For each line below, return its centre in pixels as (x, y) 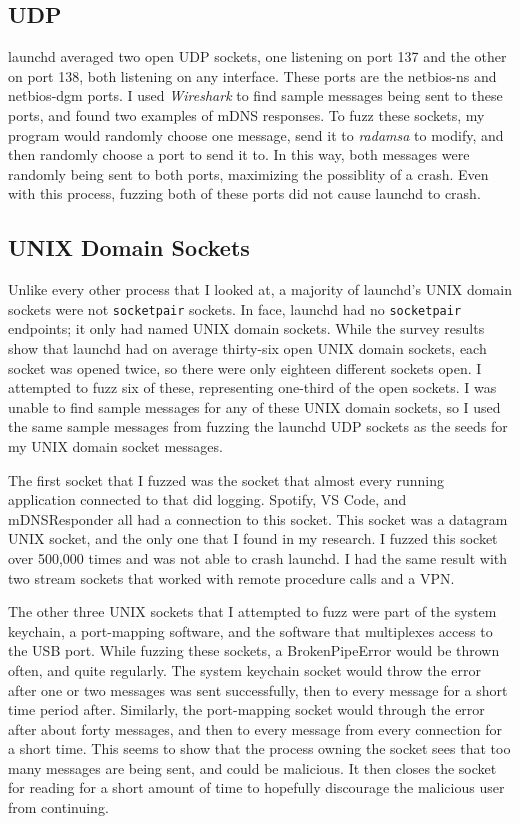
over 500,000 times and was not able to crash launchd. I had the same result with (258, 557)
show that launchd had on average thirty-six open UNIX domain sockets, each (247, 348)
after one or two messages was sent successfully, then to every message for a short (258, 689)
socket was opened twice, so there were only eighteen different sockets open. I (245, 367)
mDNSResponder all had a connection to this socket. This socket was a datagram (258, 518)
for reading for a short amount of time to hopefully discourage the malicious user (256, 787)
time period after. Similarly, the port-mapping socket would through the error (246, 709)
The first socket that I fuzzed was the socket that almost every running (226, 479)
